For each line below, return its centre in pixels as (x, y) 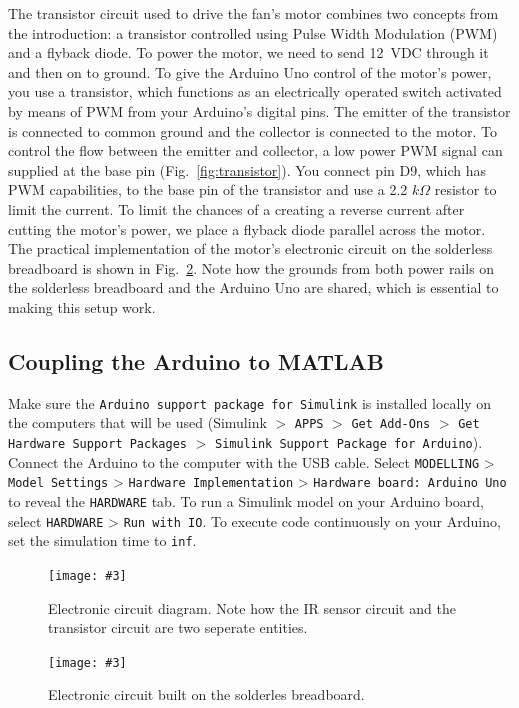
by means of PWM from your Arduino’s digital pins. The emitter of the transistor (259, 110)
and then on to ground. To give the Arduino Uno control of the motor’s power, (250, 71)
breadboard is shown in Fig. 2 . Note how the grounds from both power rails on (251, 267)
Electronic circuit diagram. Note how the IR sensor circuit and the (252, 607)
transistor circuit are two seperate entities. (178, 627)
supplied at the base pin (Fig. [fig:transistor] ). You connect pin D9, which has (247, 169)
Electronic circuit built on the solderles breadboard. (206, 694)
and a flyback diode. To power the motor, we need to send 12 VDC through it (248, 52)
